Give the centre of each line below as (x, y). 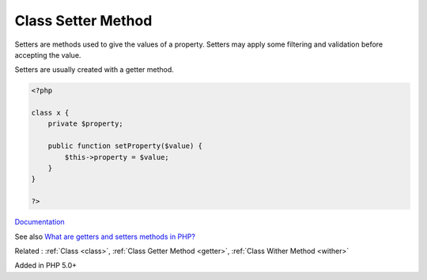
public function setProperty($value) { (125, 146)
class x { (50, 113)
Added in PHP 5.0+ (46, 266)
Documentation (40, 222)
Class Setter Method (83, 21)
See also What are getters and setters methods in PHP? (105, 236)
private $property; (86, 124)
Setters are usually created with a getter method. (94, 70)
